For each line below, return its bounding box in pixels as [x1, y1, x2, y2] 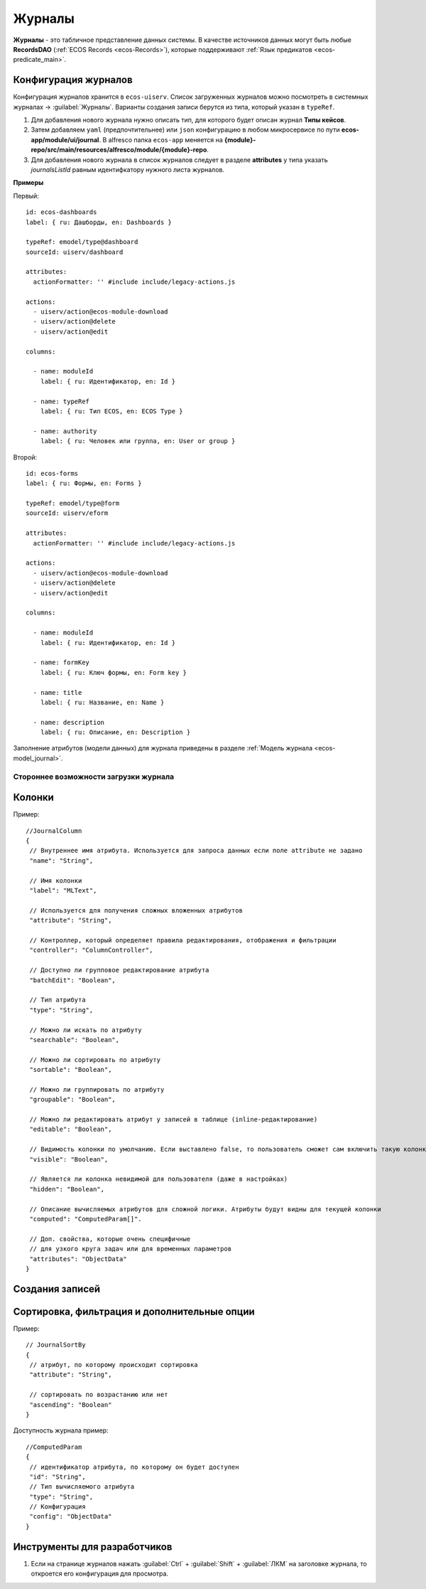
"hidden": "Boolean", [29, 1185, 105, 1193]
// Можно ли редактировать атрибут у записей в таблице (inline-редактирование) [29, 1115, 318, 1124]
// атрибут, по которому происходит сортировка [29, 1361, 198, 1369]
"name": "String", [29, 856, 94, 864]
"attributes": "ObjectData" [29, 1255, 127, 1263]
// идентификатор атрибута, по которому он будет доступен [29, 1462, 239, 1471]
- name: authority [33, 427, 97, 435]
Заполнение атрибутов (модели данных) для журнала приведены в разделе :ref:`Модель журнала [13, 744, 313, 753]
